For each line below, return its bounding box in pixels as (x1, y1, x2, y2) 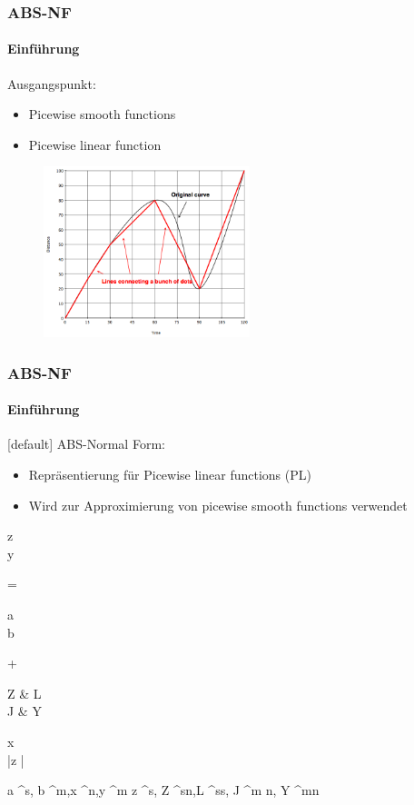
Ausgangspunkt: (7, 74, 96, 93)
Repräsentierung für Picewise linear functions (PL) (28, 465, 311, 484)
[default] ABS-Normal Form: (7, 434, 165, 453)
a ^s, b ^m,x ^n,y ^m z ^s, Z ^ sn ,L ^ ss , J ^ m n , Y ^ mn (7, 780, 320, 800)
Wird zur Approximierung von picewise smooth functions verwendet (28, 495, 408, 514)
